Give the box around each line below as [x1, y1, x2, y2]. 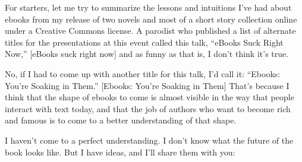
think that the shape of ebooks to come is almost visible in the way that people [5, 91, 294, 103]
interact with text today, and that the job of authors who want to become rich [5, 102, 291, 115]
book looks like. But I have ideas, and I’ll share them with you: [5, 145, 235, 158]
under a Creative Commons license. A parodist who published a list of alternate [5, 24, 296, 37]
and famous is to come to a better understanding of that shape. [5, 114, 237, 126]
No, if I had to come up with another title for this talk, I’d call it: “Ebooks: [5, 67, 281, 80]
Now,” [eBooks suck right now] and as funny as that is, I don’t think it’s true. [5, 47, 289, 60]
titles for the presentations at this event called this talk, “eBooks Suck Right [5, 36, 284, 48]
